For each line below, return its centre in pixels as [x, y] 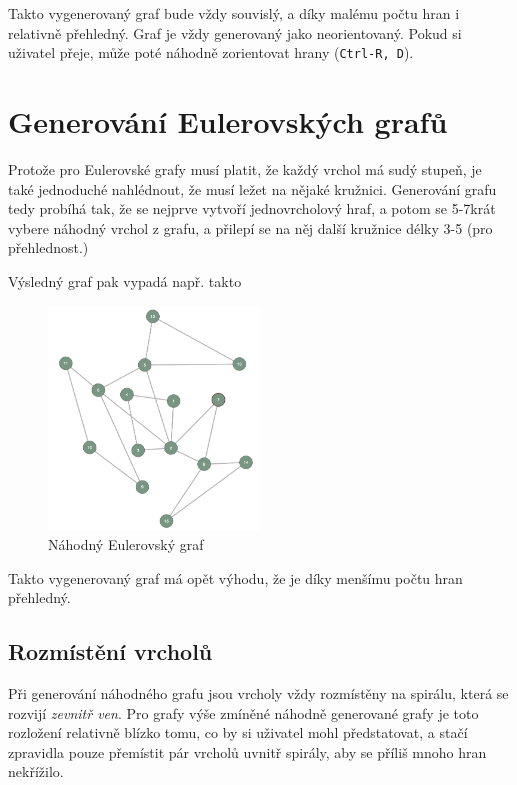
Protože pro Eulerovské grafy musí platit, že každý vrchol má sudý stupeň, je [245, 168]
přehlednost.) [48, 247]
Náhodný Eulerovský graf [126, 543]
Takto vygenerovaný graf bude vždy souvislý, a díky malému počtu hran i [234, 13]
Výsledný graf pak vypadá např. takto [125, 280]
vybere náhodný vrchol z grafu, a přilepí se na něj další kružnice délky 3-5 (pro [250, 227]
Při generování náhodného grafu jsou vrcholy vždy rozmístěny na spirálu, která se [258, 692]
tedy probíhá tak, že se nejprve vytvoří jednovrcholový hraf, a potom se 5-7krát [252, 208]
